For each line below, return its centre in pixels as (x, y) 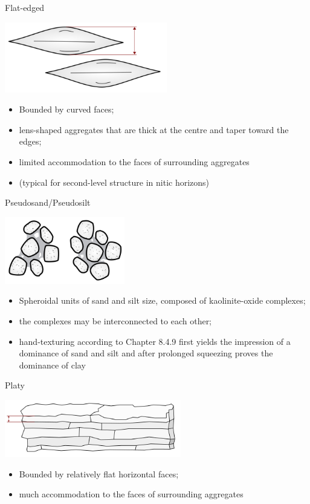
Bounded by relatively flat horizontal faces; (99, 473)
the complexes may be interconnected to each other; (115, 320)
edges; (30, 141)
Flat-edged (25, 7)
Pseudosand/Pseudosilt (48, 202)
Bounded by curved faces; (66, 109)
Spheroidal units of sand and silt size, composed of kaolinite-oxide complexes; (162, 300)
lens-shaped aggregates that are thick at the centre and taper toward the (154, 129)
